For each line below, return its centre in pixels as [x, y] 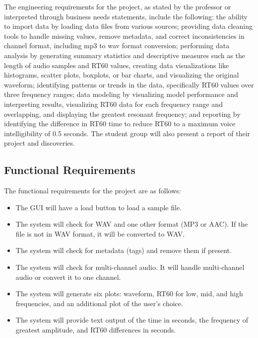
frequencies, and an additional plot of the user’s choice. [99, 303]
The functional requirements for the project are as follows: [93, 191]
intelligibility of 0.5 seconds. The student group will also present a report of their [127, 133]
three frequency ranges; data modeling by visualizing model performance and [121, 94]
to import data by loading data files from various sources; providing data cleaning [129, 26]
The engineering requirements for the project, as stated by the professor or [118, 6]
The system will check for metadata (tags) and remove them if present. [124, 250]
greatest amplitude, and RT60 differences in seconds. [96, 330]
